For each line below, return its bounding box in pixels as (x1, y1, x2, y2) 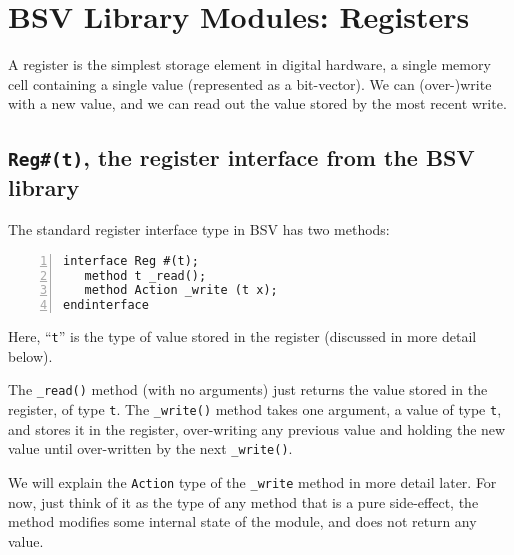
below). (8, 345, 53, 366)
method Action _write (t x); (84, 283, 278, 298)
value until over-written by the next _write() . (8, 438, 293, 459)
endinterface (63, 298, 149, 313)
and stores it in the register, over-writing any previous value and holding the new (8, 418, 506, 439)
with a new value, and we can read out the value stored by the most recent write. (8, 93, 507, 114)
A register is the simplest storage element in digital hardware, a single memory (8, 54, 491, 75)
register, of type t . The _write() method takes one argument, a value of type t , (8, 399, 502, 420)
